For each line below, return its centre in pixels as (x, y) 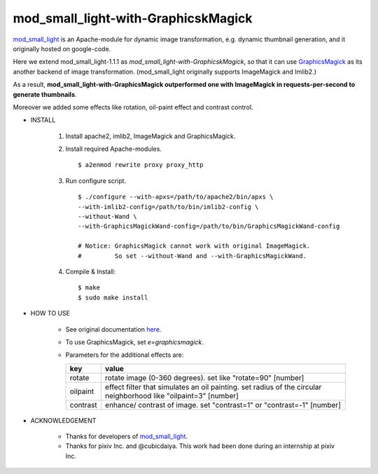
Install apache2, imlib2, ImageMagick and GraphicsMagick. (150, 136)
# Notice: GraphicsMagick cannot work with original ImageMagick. (194, 246)
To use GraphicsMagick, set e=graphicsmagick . (135, 342)
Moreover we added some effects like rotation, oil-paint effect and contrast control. (133, 107)
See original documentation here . (113, 329)
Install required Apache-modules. (114, 149)
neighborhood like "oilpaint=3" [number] (172, 395)
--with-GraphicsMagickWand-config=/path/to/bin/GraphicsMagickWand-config (209, 226)
